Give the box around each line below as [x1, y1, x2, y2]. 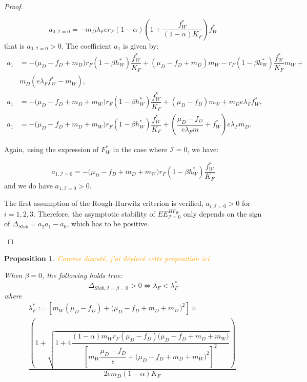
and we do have [4, 180, 53, 190]
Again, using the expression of [4, 144, 99, 155]
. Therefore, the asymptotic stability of [33, 208, 155, 219]
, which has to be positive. [67, 218, 150, 229]
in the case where [113, 144, 168, 155]
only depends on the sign [183, 208, 262, 219]
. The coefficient [61, 40, 112, 51]
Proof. [4, 1, 23, 11]
